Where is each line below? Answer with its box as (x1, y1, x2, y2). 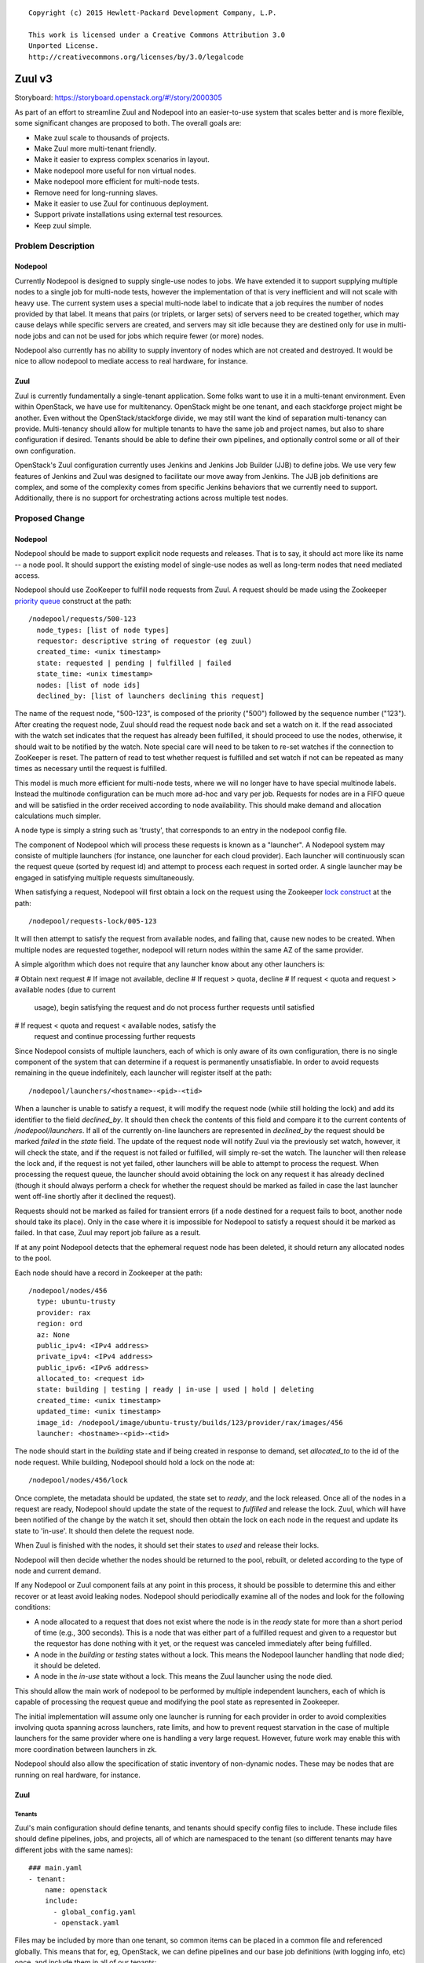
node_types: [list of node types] (36, 625, 170, 634)
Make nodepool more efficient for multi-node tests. (34, 177, 199, 186)
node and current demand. (14, 1566, 101, 1575)
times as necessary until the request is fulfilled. (14, 764, 168, 773)
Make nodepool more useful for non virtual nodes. (34, 166, 196, 175)
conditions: (14, 1603, 51, 1612)
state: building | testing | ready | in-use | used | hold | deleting (36, 1385, 314, 1394)
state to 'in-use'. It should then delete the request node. (14, 1526, 195, 1535)
